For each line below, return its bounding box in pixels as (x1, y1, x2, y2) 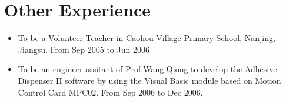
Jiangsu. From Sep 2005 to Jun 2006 (18, 43, 149, 55)
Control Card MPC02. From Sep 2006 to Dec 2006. (18, 86, 203, 98)
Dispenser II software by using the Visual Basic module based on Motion (18, 74, 281, 86)
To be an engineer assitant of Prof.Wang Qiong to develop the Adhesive (18, 63, 277, 75)
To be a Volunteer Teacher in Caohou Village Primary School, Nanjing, (18, 32, 275, 44)
